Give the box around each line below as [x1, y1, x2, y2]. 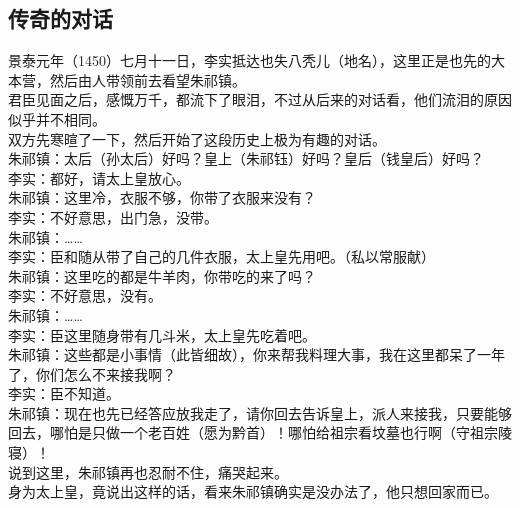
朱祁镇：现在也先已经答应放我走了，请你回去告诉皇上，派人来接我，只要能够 [8, 402, 512, 423]
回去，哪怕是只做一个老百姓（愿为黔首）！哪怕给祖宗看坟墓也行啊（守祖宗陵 [8, 422, 512, 443]
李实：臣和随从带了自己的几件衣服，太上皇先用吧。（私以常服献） [8, 246, 435, 267]
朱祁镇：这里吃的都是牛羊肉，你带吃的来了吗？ [8, 265, 316, 286]
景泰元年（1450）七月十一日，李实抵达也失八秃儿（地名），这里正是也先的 [8, 50, 491, 71]
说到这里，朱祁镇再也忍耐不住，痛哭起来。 [8, 461, 288, 482]
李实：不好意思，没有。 [8, 285, 162, 306]
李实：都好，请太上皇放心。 [8, 167, 190, 188]
